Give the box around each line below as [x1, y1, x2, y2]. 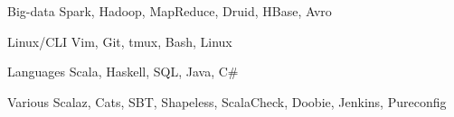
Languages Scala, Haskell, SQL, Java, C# [7, 62, 239, 81]
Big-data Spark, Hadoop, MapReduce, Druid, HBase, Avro [7, 2, 332, 20]
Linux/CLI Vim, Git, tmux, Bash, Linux [7, 31, 232, 50]
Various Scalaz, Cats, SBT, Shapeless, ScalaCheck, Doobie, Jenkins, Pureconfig [7, 92, 447, 111]
